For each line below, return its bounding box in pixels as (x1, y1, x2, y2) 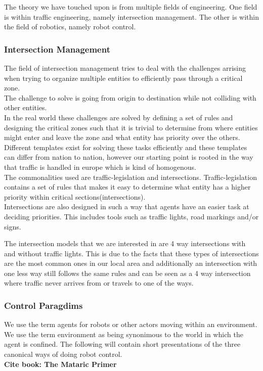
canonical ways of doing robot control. (4, 349, 122, 359)
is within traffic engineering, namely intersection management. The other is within (4, 11, 259, 22)
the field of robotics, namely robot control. (4, 21, 136, 32)
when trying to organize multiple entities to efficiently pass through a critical (4, 72, 243, 83)
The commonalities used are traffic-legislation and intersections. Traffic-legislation (4, 171, 257, 182)
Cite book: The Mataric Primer (4, 358, 117, 369)
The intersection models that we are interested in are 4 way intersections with (4, 238, 246, 249)
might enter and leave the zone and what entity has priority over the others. (4, 132, 240, 143)
